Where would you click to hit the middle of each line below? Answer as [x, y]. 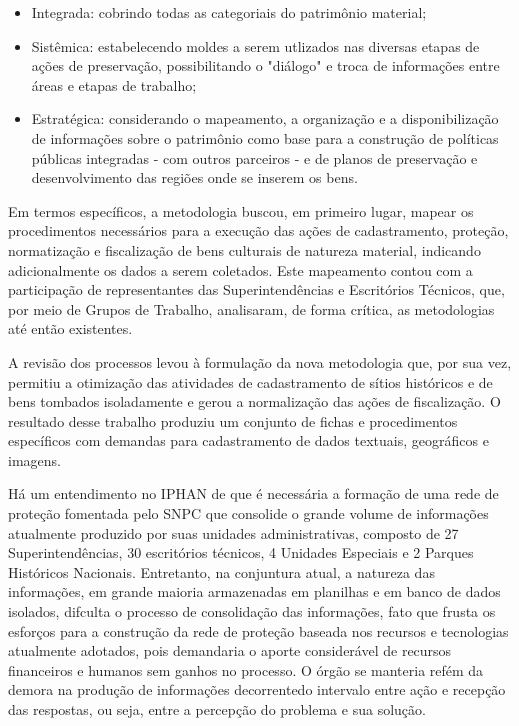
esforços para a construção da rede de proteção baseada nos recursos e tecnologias [258, 630]
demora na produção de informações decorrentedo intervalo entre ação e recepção [257, 689]
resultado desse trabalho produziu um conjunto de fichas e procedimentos [233, 420]
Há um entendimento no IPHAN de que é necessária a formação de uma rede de [253, 493]
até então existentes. [70, 328]
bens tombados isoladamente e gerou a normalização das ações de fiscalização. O [254, 401]
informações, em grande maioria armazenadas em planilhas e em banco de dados [254, 591]
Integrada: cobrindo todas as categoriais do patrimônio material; [229, 12]
